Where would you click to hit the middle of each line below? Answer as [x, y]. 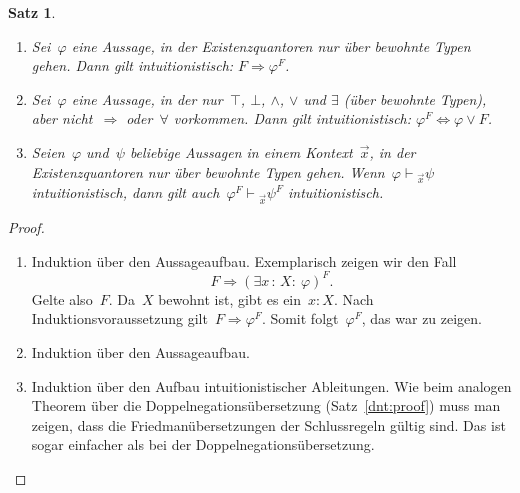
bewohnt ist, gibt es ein [230, 298]
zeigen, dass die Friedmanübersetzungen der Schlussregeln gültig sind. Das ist [268, 424]
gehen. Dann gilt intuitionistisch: [132, 65]
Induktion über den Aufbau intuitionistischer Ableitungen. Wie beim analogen [271, 385]
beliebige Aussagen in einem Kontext [241, 151]
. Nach [353, 298]
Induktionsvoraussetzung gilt [119, 318]
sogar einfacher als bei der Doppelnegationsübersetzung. [203, 444]
